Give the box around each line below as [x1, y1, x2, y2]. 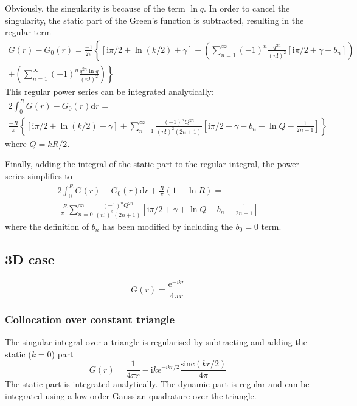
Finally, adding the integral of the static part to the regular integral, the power [5, 157, 299, 170]
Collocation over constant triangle [5, 311, 175, 326]
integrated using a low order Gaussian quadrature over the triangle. [5, 389, 257, 402]
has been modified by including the [102, 219, 233, 232]
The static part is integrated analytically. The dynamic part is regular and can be [5, 377, 310, 390]
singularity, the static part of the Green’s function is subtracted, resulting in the [5, 13, 304, 26]
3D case [5, 249, 55, 268]
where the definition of [5, 219, 89, 232]
